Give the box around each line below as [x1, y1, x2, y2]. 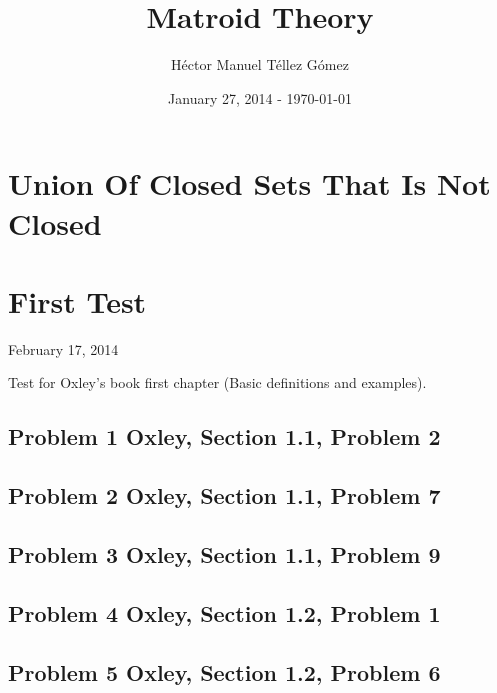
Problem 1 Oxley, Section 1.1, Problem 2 [8, 421, 441, 452]
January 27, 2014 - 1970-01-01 [168, 87, 352, 108]
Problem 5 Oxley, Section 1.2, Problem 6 [8, 656, 441, 687]
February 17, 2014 [8, 338, 119, 359]
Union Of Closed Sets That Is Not [8, 163, 491, 204]
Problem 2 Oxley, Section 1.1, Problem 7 [8, 480, 441, 511]
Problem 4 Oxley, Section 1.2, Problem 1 [8, 597, 441, 628]
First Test [8, 280, 147, 321]
